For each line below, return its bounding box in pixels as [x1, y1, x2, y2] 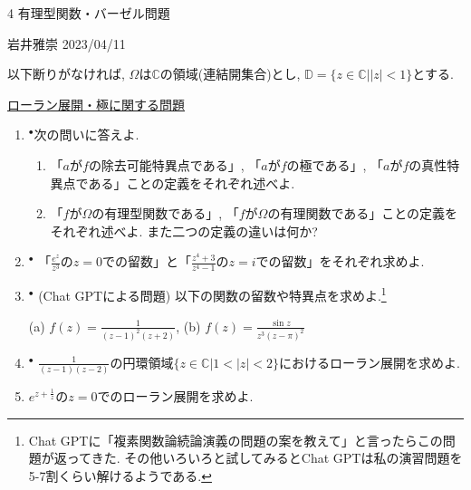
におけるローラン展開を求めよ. [278, 352, 460, 371]
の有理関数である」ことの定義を [267, 204, 458, 223]
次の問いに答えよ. [34, 125, 139, 144]
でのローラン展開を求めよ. [97, 386, 254, 405]
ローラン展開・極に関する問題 [7, 94, 185, 113]
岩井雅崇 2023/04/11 [7, 34, 126, 53]
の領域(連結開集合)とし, [159, 64, 301, 83]
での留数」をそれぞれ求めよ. [255, 252, 425, 271]
